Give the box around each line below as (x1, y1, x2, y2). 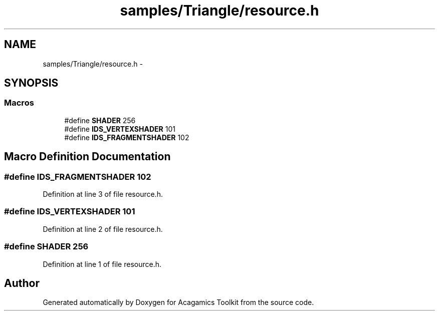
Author (4, 276, 40, 289)
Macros (4, 98, 34, 108)
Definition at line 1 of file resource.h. (43, 259, 162, 268)
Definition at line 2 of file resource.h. (43, 224, 163, 233)
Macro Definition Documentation (4, 150, 171, 163)
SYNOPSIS (4, 77, 59, 90)
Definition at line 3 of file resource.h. (43, 190, 163, 199)
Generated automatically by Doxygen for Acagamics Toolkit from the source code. (43, 298, 314, 307)
